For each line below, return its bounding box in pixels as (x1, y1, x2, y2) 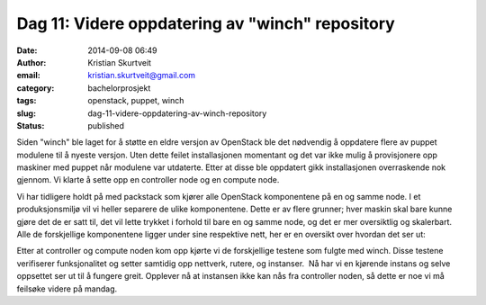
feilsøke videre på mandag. (16, 283, 118, 294)
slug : (16, 108, 36, 119)
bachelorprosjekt (87, 82, 151, 94)
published (87, 120, 125, 130)
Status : (16, 120, 45, 130)
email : (16, 70, 40, 81)
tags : (16, 95, 37, 106)
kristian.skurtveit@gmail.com (87, 70, 196, 81)
